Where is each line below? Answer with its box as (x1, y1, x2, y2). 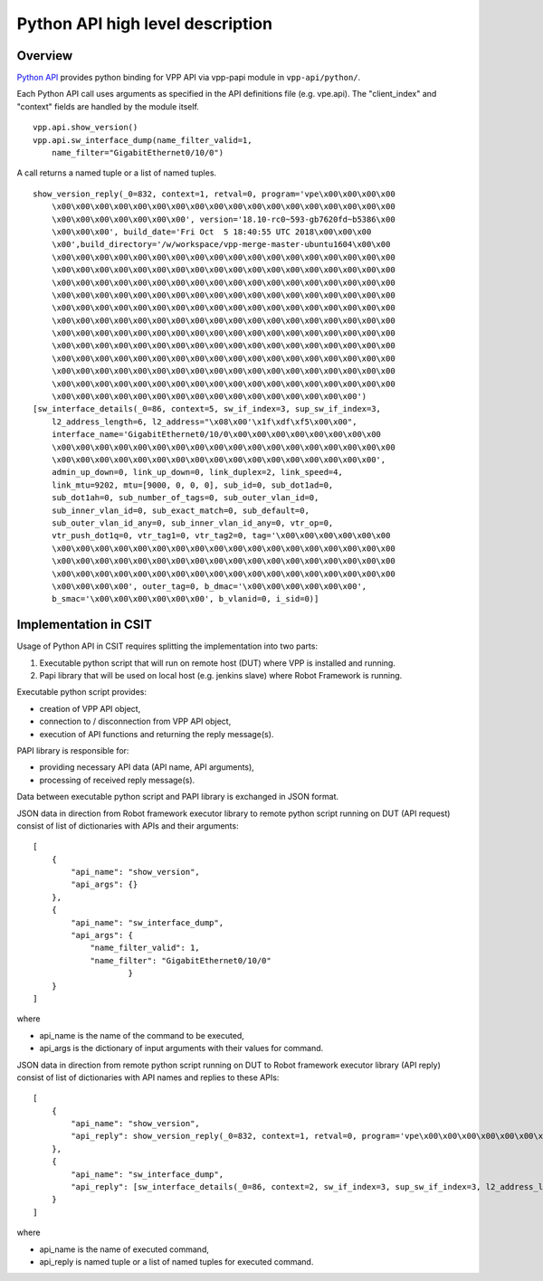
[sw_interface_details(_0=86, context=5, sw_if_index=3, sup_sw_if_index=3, (33, 403, 382, 414)
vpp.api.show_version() (33, 122, 138, 133)
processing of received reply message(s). (39, 774, 195, 785)
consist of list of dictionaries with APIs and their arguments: (16, 820, 239, 831)
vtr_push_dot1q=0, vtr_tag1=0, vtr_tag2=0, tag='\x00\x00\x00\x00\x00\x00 (51, 530, 391, 541)
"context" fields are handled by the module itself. (16, 100, 199, 112)
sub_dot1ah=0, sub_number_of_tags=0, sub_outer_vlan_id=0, (51, 493, 319, 503)
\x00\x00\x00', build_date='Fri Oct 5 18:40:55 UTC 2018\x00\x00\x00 (51, 226, 372, 237)
